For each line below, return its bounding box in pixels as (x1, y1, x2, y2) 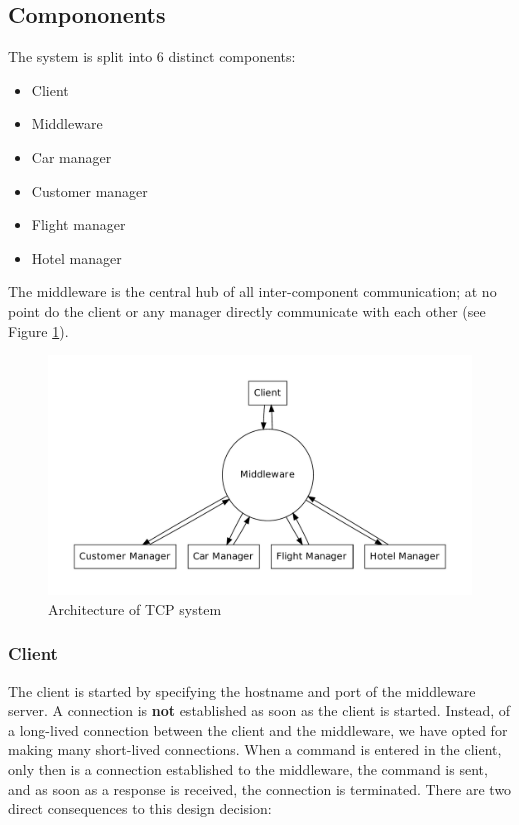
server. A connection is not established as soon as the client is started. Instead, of (8, 700, 511, 721)
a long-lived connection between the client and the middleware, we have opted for (8, 719, 508, 740)
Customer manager (31, 180, 148, 201)
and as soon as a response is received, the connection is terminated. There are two (8, 778, 512, 799)
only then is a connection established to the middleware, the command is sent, (8, 759, 488, 780)
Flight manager (31, 214, 126, 235)
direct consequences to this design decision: (8, 798, 272, 819)
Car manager (31, 146, 112, 167)
